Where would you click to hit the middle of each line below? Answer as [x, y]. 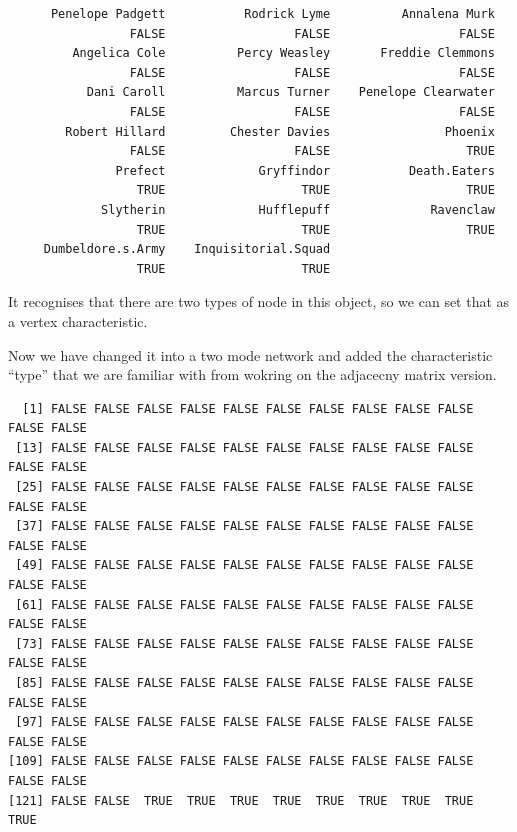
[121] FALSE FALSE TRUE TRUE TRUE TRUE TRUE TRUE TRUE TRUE [241, 800]
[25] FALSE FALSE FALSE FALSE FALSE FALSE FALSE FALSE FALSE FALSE [244, 487]
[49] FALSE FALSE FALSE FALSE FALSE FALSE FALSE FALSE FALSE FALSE [244, 565]
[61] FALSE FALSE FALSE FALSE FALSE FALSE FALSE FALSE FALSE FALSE [244, 604]
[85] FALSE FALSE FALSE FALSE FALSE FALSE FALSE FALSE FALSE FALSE [244, 683]
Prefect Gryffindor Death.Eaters [305, 170]
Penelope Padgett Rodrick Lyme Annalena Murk [272, 14]
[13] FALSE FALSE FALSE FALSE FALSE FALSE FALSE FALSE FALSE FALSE [244, 447]
